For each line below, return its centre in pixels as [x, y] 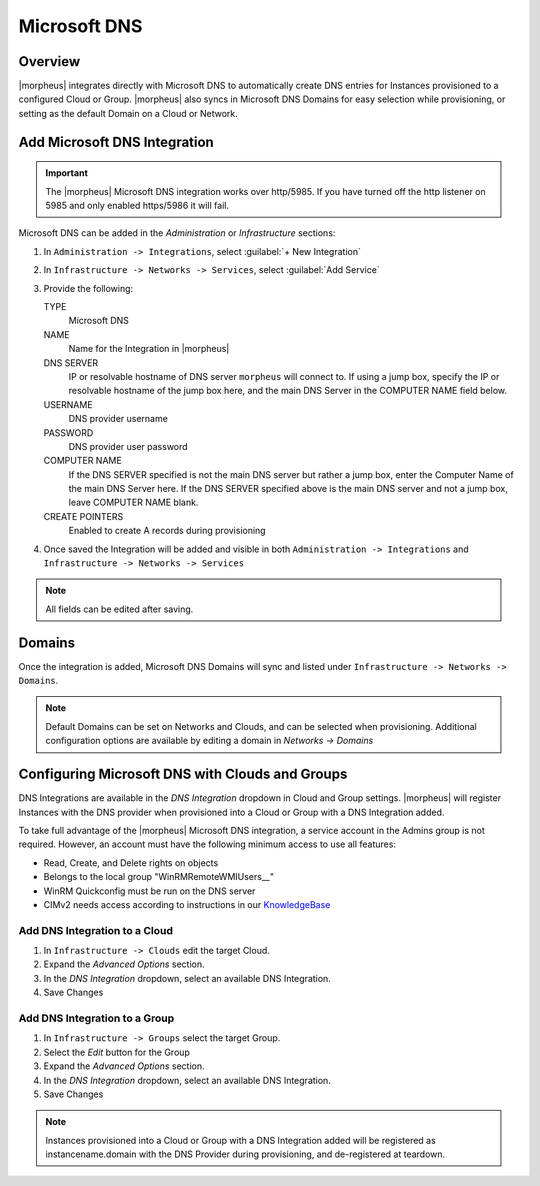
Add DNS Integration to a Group [96, 1018]
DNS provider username [118, 419]
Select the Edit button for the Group [116, 1052]
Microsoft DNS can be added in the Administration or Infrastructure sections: [177, 233]
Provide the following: [88, 288]
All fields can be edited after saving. [119, 609]
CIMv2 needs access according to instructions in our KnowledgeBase [187, 904]
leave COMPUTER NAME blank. [133, 502]
